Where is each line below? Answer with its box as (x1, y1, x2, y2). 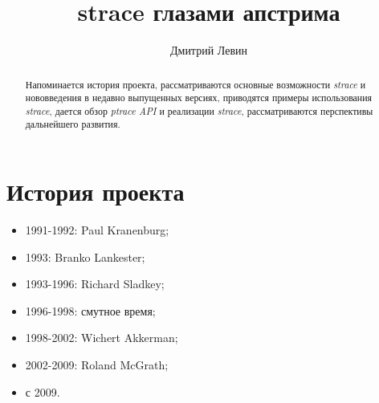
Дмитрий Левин (169, 42, 248, 59)
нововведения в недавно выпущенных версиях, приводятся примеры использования (25, 91, 373, 104)
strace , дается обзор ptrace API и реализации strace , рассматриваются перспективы (25, 104, 373, 117)
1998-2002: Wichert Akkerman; (25, 329, 178, 346)
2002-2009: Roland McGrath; (25, 356, 169, 373)
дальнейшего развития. (25, 117, 120, 131)
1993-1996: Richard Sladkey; (25, 275, 165, 292)
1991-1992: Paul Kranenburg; (25, 222, 169, 238)
